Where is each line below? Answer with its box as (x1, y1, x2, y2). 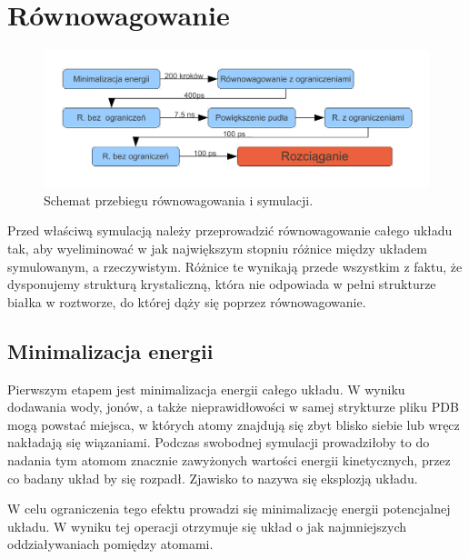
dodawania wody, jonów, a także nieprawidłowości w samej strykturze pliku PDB (7, 397, 459, 416)
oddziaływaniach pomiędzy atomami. (7, 534, 214, 554)
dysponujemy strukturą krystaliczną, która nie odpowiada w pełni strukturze (7, 275, 436, 294)
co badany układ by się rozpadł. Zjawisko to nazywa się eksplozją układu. (7, 468, 418, 487)
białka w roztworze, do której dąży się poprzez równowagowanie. (7, 292, 366, 311)
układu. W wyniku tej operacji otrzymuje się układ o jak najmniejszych (7, 516, 407, 535)
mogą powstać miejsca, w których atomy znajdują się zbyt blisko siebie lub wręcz (7, 414, 460, 434)
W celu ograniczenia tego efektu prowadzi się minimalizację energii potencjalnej (7, 499, 451, 518)
